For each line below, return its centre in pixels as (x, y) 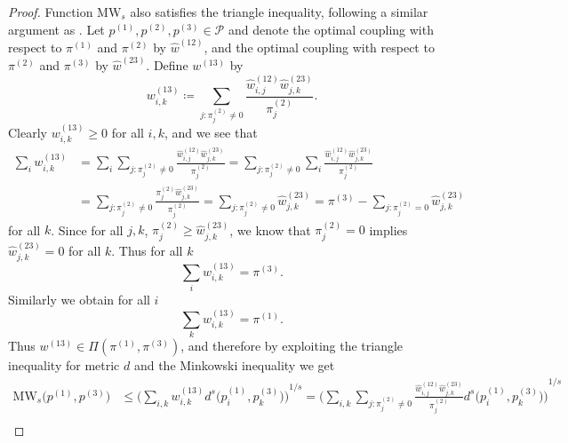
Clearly (28, 133)
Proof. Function (51, 12)
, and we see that (211, 133)
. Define (167, 65)
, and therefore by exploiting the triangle (292, 345)
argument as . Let (56, 29)
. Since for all (87, 229)
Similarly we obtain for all (79, 300)
